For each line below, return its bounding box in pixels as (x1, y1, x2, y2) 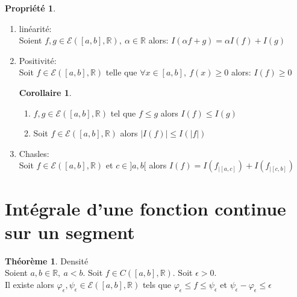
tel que (110, 106, 136, 119)
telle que (105, 66, 137, 78)
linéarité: (19, 22, 52, 34)
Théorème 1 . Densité (5, 254, 89, 267)
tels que (142, 278, 172, 290)
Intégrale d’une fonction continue (5, 196, 286, 220)
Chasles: (19, 147, 49, 159)
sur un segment (5, 219, 135, 244)
